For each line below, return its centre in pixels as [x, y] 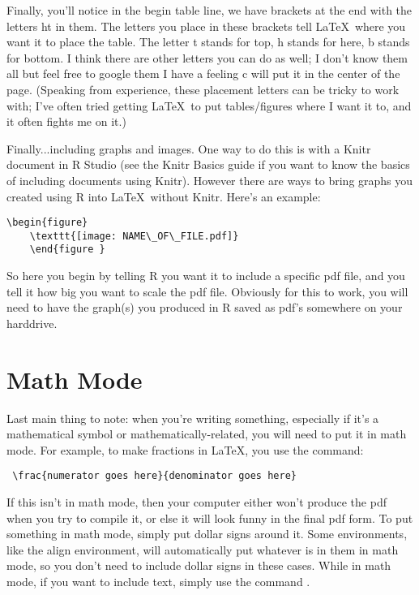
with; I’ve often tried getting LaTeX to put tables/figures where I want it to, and [209, 105]
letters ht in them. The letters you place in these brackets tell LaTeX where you [206, 26]
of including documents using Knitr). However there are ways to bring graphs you [210, 180]
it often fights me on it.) [66, 121]
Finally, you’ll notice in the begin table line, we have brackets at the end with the [209, 10]
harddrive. [32, 323]
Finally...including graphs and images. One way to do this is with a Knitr [189, 148]
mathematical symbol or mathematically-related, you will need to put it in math [207, 434]
